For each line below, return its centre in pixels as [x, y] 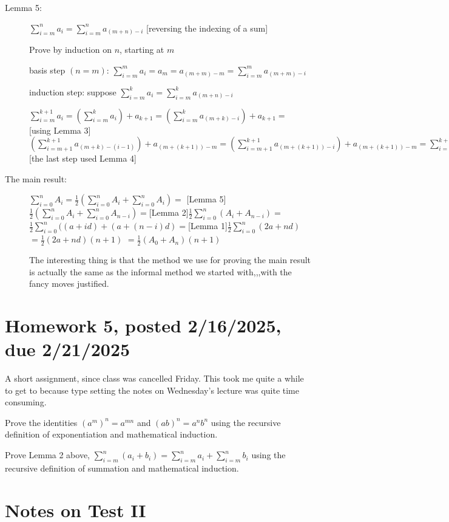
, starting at [142, 50]
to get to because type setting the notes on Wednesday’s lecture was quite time [152, 390]
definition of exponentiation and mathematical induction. [111, 434]
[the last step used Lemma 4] [83, 158]
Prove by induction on [70, 50]
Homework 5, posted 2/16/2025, [143, 325]
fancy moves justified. [69, 283]
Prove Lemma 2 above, [48, 455]
